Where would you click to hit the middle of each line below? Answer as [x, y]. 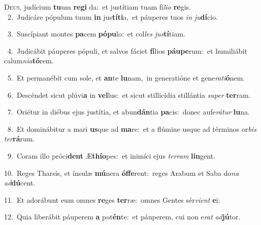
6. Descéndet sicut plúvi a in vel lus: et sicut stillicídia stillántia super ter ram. [129, 95]
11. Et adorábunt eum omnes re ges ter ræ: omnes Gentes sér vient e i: [112, 199]
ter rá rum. [20, 139]
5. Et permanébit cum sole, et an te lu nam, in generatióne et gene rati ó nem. [126, 77]
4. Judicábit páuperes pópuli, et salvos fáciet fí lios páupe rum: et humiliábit [127, 50]
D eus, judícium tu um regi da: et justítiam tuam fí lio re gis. [97, 7]
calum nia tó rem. [29, 61]
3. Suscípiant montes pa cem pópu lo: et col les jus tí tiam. [96, 34]
